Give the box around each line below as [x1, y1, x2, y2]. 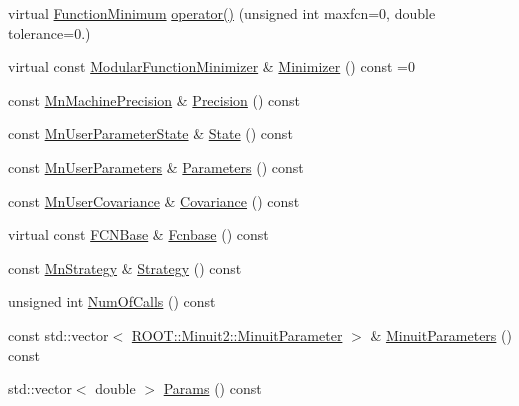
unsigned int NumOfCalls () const [8, 291, 216, 312]
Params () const [163, 378, 262, 399]
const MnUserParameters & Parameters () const [8, 156, 304, 177]
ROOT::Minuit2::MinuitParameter [131, 324, 343, 345]
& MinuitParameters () [370, 324, 512, 345]
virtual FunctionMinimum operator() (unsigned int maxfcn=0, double [8, 3, 436, 23]
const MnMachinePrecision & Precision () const [8, 89, 301, 110]
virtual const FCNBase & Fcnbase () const [8, 224, 269, 245]
